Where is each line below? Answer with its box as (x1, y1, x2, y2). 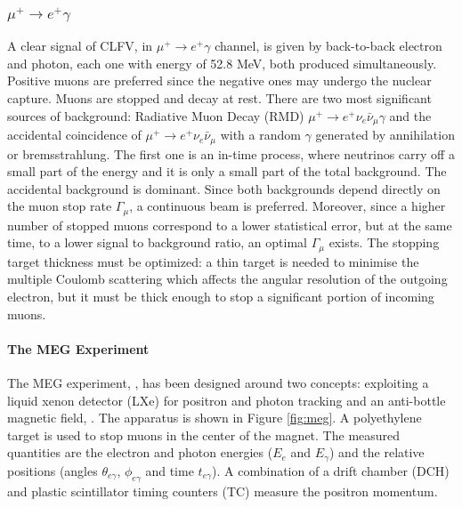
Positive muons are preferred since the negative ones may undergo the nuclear (7, 71, 432, 90)
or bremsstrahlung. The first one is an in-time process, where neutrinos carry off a (7, 144, 455, 163)
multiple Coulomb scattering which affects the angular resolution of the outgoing (7, 270, 448, 288)
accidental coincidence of (7, 125, 142, 144)
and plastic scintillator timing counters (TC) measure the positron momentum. (7, 481, 438, 500)
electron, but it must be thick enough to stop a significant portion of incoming (7, 286, 434, 305)
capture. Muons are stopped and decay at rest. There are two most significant (7, 89, 432, 107)
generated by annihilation (315, 125, 455, 144)
